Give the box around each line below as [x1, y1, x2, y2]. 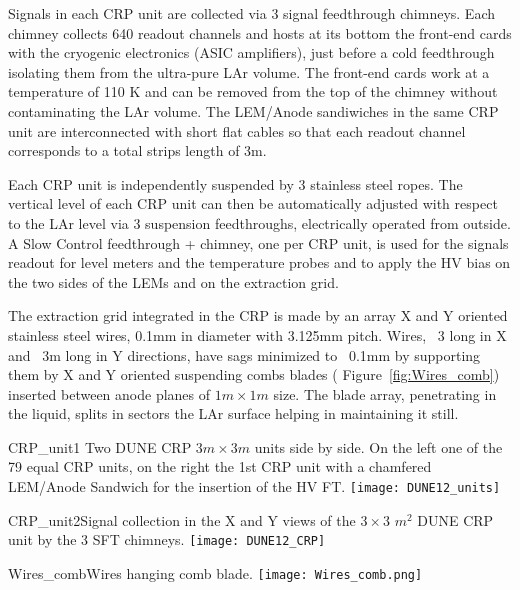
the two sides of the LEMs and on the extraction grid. [8, 271, 339, 292]
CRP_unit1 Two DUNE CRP [8, 436, 192, 457]
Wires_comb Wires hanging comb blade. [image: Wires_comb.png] [8, 562, 423, 583]
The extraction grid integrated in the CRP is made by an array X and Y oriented [8, 305, 508, 326]
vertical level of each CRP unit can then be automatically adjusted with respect [8, 193, 498, 214]
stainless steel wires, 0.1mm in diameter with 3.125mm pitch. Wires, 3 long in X [8, 324, 507, 345]
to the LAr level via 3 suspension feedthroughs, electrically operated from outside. [8, 212, 511, 233]
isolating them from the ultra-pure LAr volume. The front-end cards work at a [8, 61, 490, 82]
